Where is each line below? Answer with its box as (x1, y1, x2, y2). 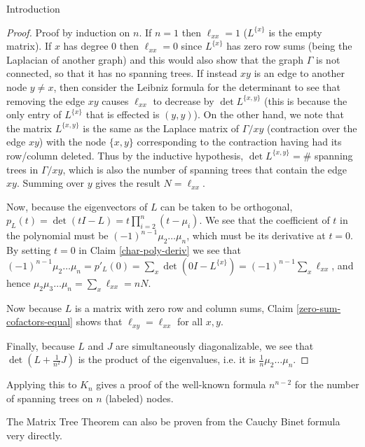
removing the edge (6, 93, 85, 108)
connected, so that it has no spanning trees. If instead (6, 66, 237, 80)
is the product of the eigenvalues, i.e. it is (78, 352, 256, 367)
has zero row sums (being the (226, 38, 352, 53)
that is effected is (85, 107, 160, 122)
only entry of (6, 107, 62, 122)
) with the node (39, 134, 106, 149)
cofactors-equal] (6, 314, 74, 329)
